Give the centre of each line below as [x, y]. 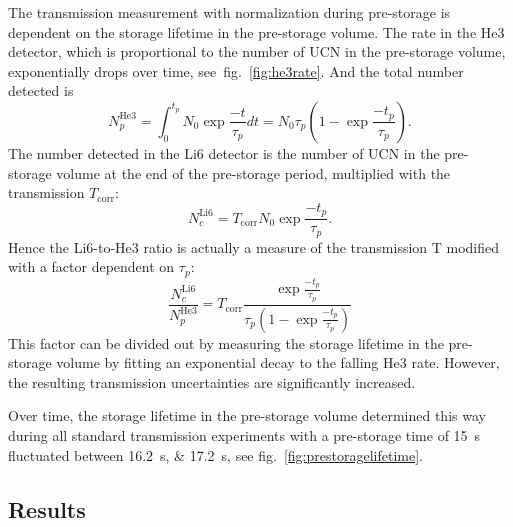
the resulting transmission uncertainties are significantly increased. [212, 381]
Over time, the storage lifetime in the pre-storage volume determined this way [247, 415]
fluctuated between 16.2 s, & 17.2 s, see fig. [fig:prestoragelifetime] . [215, 454]
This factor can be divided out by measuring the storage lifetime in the [226, 342]
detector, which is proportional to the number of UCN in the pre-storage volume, [257, 51]
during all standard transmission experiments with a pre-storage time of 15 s [244, 434]
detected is [41, 90]
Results [47, 508]
